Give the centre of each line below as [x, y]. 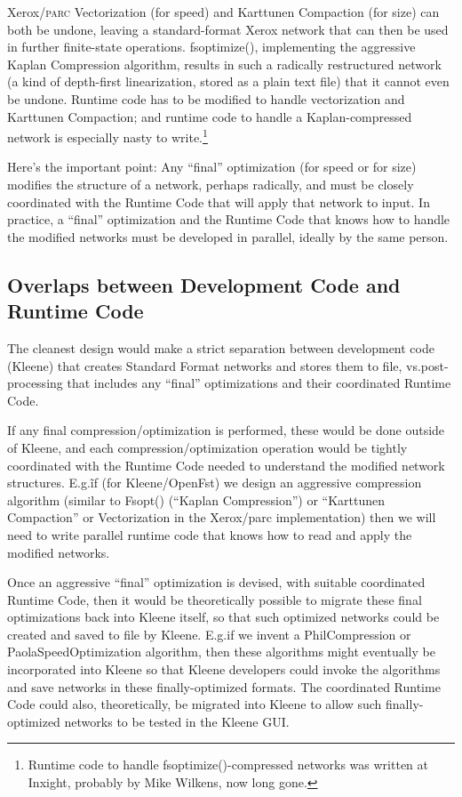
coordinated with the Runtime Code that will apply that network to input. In [219, 201]
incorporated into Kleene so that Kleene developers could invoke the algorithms [224, 669]
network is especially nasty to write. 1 [108, 136]
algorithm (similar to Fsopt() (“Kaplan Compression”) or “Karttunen [196, 499]
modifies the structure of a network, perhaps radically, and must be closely [211, 184]
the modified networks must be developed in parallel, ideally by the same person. [228, 236]
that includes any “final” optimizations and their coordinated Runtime [259, 383]
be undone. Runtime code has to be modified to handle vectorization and [206, 98]
